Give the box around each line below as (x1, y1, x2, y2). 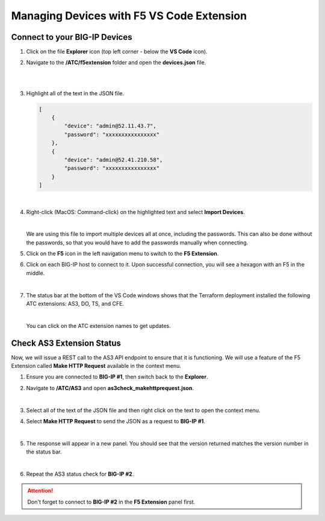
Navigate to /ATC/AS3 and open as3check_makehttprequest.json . (26, 384, 194, 391)
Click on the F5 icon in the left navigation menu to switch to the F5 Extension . (26, 250, 219, 257)
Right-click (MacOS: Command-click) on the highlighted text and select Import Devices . (26, 208, 245, 215)
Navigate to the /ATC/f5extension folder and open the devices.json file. (26, 59, 206, 66)
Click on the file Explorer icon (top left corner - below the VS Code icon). (26, 48, 208, 55)
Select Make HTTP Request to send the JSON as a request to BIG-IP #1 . (26, 418, 206, 425)
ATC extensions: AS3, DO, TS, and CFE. (26, 300, 125, 308)
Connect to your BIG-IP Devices (11, 32, 132, 42)
